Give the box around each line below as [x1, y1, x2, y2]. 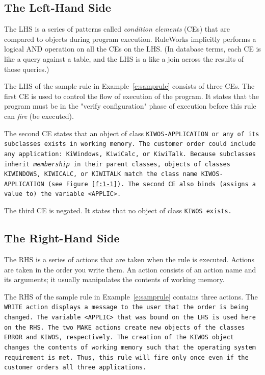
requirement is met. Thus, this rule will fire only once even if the [4, 354, 249, 361]
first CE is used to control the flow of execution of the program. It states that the [4, 90, 259, 101]
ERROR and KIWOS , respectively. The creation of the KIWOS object [4, 334, 234, 341]
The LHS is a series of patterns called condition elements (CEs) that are [4, 23, 230, 34]
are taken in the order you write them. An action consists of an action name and [4, 264, 256, 274]
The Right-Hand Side [4, 230, 120, 246]
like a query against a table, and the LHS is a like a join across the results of [4, 53, 244, 64]
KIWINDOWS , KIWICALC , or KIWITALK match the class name [4, 170, 198, 178]
